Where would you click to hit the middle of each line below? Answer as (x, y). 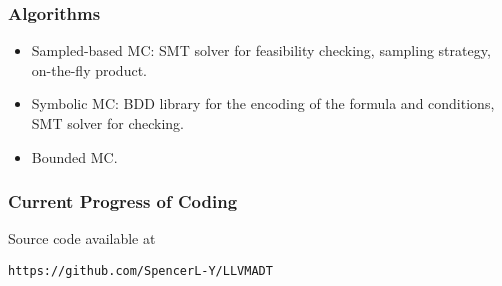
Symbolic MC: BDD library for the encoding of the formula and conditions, (263, 103)
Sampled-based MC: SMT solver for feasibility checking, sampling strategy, (261, 50)
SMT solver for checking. (108, 123)
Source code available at (82, 238)
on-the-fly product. (89, 69)
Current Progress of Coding (123, 201)
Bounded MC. (74, 156)
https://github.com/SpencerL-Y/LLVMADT (140, 271)
